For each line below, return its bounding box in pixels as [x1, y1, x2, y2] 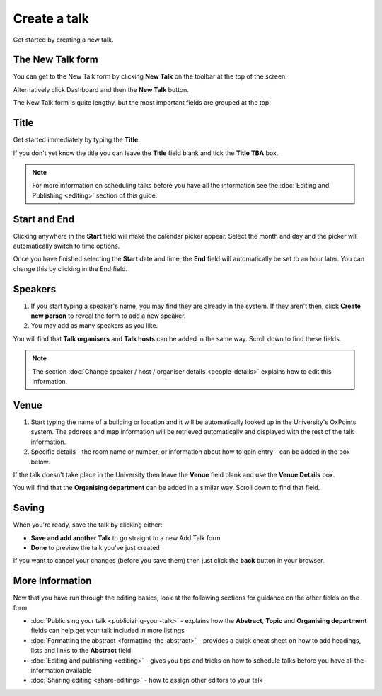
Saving [13, 502, 45, 514]
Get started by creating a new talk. [13, 35, 114, 44]
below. [30, 457, 50, 466]
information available [30, 666, 92, 674]
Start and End [13, 213, 74, 225]
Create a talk [13, 11, 90, 26]
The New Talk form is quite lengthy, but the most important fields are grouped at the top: [13, 98, 272, 107]
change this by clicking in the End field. [13, 264, 127, 273]
